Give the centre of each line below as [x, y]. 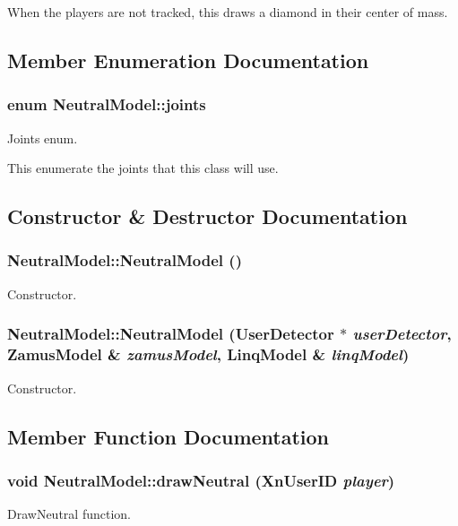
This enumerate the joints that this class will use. [143, 168]
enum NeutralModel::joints [107, 104]
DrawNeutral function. [69, 514]
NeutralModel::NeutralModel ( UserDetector [171, 334]
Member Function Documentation [169, 436]
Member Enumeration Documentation [188, 60]
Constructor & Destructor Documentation [207, 216]
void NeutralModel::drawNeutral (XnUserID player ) [201, 480]
